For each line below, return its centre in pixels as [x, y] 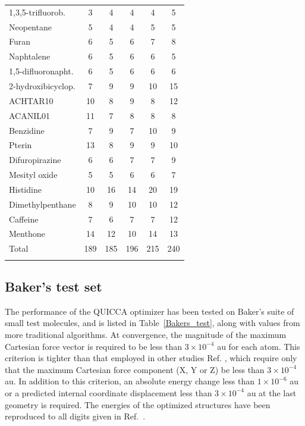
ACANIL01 [30, 115]
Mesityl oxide [33, 175]
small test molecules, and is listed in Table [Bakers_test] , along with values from [152, 323]
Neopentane [30, 26]
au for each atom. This [259, 346]
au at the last [272, 392]
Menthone [27, 234]
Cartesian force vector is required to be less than [93, 346]
